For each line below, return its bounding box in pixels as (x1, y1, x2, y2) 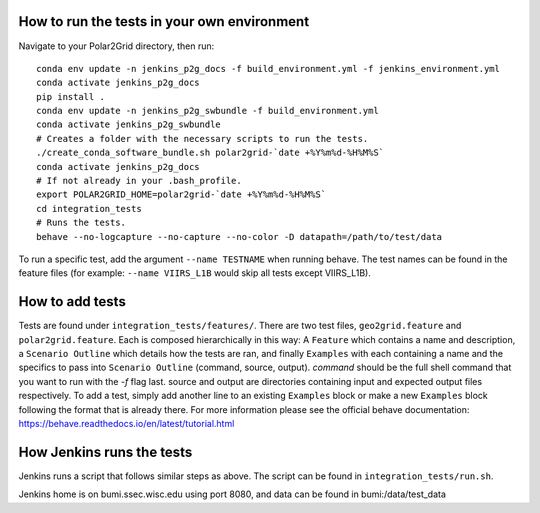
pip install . (36, 91, 105, 102)
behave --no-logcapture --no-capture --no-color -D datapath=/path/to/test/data (36, 231, 443, 242)
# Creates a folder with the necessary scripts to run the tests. (36, 133, 369, 144)
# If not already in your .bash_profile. (36, 175, 242, 187)
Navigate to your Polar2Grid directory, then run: (18, 40, 215, 52)
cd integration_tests (36, 203, 142, 214)
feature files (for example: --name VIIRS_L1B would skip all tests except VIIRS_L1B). (18, 267, 372, 279)
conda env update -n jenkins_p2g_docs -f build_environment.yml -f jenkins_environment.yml (36, 63, 500, 74)
